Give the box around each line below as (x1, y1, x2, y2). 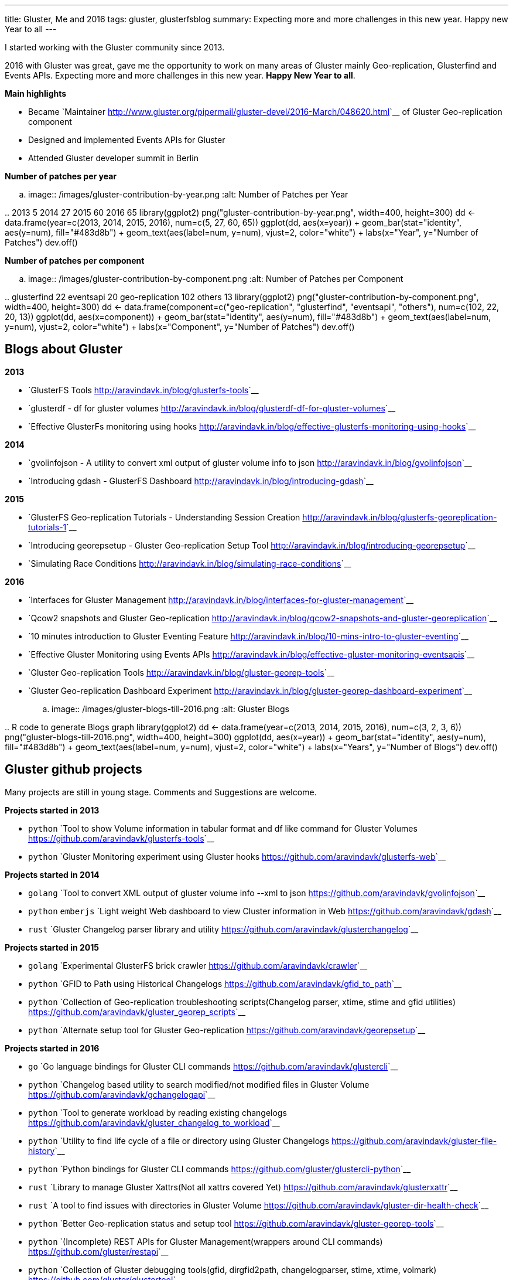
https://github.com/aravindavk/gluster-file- (331, 1135, 497, 1146)
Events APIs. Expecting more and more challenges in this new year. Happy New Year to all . (5, 70, 355, 80)
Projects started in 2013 (5, 805, 100, 815)
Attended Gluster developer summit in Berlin (28, 153, 199, 163)
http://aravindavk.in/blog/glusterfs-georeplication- (302, 512, 497, 522)
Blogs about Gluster (5, 342, 123, 357)
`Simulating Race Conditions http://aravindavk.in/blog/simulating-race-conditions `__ (28, 558, 351, 568)
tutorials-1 (28, 522, 67, 532)
